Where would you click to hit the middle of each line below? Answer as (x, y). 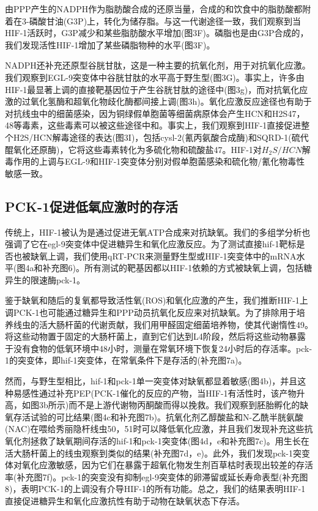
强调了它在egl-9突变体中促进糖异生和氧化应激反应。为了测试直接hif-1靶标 (151, 244)
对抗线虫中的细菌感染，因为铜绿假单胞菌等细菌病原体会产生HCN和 (139, 113)
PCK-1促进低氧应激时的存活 (91, 206)
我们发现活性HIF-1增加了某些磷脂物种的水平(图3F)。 (110, 44)
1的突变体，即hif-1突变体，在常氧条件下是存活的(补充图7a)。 (126, 360)
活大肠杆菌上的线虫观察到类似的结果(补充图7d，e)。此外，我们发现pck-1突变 (157, 453)
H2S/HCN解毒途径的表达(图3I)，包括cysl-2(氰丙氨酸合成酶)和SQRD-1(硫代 (161, 137)
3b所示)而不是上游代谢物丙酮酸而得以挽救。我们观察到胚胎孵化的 (169, 405)
